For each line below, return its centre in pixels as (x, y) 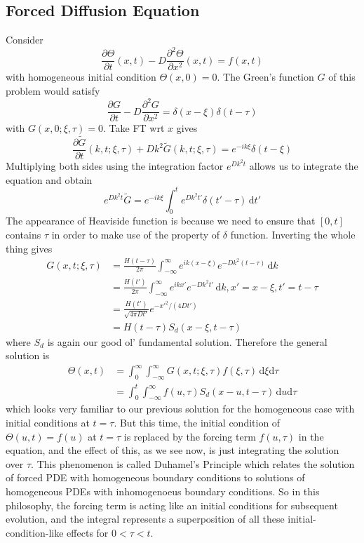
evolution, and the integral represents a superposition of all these (145, 519)
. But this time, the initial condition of (197, 423)
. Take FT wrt (134, 128)
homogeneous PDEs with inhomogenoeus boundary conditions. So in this (163, 491)
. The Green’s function (265, 77)
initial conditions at (48, 423)
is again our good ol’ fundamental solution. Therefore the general (187, 341)
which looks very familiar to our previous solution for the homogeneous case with (180, 409)
